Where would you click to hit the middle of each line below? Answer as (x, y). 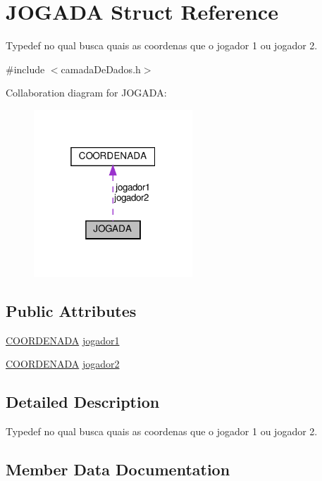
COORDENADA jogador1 (63, 340)
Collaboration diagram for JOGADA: (86, 93)
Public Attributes (71, 310)
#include (25, 69)
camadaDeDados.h (101, 69)
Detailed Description (83, 402)
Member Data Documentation (118, 469)
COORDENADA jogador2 (63, 364)
